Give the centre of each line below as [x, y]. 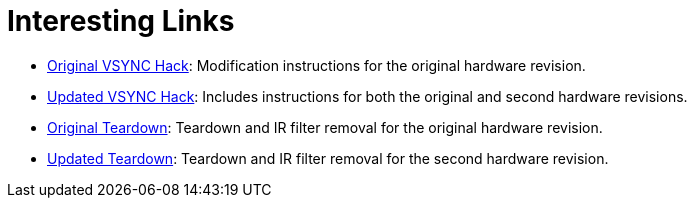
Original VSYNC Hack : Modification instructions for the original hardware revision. [316, 65]
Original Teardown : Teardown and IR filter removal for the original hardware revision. [325, 127]
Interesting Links [121, 21]
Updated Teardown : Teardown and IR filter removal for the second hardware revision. [328, 158]
